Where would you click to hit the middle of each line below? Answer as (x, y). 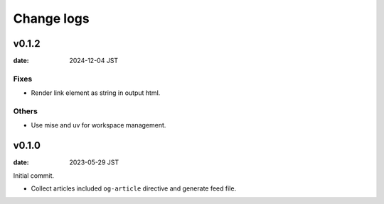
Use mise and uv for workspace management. (98, 125)
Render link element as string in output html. (96, 93)
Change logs (51, 18)
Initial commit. (34, 175)
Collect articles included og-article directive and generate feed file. (134, 188)
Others (26, 111)
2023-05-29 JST (94, 162)
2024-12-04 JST (94, 61)
